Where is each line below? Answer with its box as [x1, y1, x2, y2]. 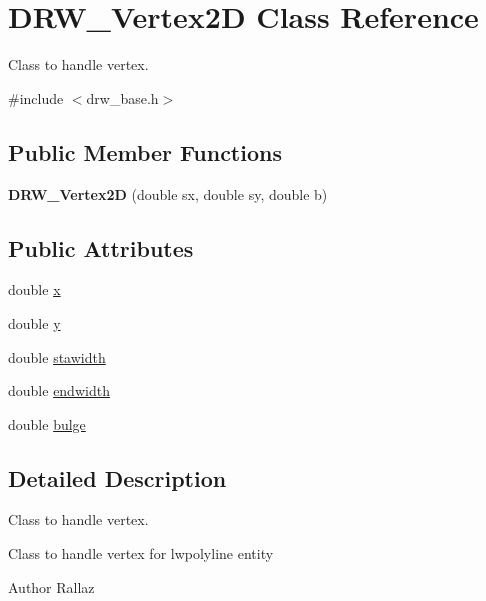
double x [8, 279, 61, 300]
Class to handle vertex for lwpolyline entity [8, 543, 274, 564]
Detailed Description [8, 462, 227, 493]
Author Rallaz [8, 576, 95, 597]
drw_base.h [86, 87, 159, 108]
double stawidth [8, 346, 106, 367]
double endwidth [8, 380, 110, 401]
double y [8, 312, 61, 333]
